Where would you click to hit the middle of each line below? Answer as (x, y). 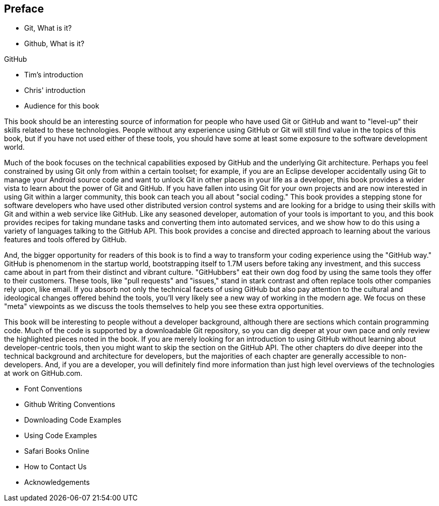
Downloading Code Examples (73, 420)
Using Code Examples (61, 436)
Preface (24, 9)
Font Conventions (53, 389)
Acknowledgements (57, 482)
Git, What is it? (48, 28)
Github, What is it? (54, 44)
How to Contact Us (56, 467)
